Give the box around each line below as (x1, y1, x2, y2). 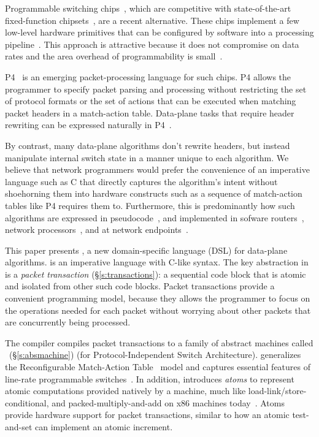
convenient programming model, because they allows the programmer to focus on (5, 292, 310, 305)
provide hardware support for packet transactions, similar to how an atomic (5, 408, 290, 421)
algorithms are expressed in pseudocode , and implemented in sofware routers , (5, 211, 304, 224)
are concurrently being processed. (5, 316, 131, 329)
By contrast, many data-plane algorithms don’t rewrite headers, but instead (5, 139, 290, 151)
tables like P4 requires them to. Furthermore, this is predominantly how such (5, 199, 295, 211)
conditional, (5, 396, 49, 409)
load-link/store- (248, 384, 307, 397)
